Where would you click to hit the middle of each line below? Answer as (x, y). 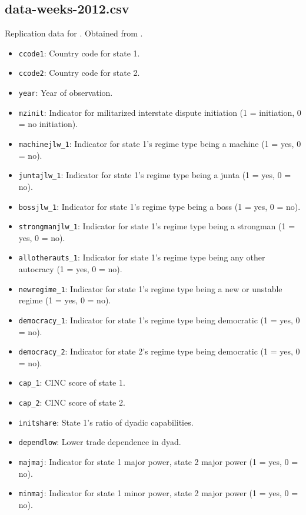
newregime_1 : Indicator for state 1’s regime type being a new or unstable (150, 288)
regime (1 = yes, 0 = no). (65, 300)
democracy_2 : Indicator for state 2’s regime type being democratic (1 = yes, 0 (159, 351)
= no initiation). (48, 124)
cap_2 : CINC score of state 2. (72, 402)
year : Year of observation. (66, 93)
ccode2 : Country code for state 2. (79, 73)
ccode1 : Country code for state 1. (79, 53)
